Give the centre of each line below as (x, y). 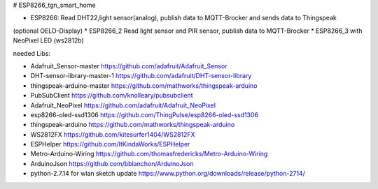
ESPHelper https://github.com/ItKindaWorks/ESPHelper (110, 144)
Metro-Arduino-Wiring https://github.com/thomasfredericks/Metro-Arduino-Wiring (149, 154)
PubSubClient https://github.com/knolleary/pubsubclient (112, 96)
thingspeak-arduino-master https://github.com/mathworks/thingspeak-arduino (144, 85)
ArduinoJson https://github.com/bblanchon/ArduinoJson (112, 163)
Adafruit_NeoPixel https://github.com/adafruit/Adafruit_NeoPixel (123, 105)
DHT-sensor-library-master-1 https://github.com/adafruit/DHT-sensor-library (141, 76)
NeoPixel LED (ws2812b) (48, 40)
